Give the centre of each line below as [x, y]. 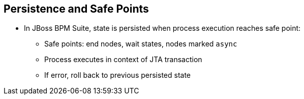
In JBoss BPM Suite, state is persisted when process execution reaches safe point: [162, 28]
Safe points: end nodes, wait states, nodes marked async [141, 44]
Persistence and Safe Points [76, 9]
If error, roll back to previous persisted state [117, 75]
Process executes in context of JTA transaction [123, 60]
